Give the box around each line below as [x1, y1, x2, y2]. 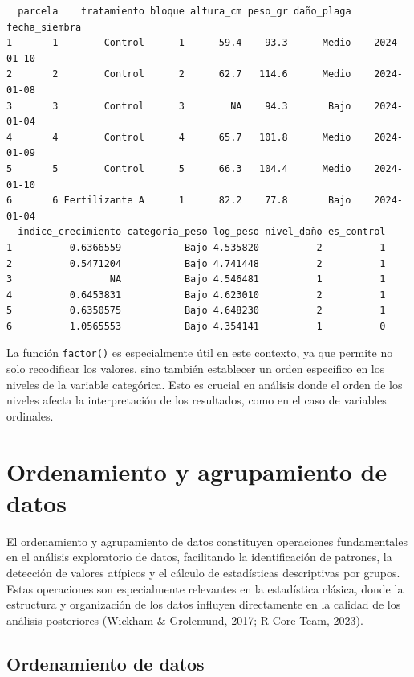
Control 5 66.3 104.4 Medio [103, 162, 351, 174]
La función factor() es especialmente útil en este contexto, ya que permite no [6, 344, 393, 361]
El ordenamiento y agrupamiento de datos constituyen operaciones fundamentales [6, 532, 408, 549]
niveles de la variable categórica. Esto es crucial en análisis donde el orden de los [6, 375, 403, 392]
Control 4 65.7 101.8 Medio [103, 131, 351, 143]
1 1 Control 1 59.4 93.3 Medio [6, 37, 351, 49]
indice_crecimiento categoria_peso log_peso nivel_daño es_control [18, 226, 386, 238]
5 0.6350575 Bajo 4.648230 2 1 [6, 305, 386, 317]
